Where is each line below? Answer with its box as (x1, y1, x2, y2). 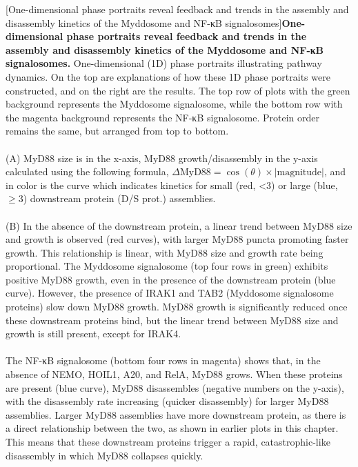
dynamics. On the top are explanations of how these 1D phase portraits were (6, 69, 330, 83)
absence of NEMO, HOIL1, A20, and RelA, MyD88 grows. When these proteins (6, 367, 343, 381)
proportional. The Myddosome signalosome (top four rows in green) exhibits (6, 259, 328, 273)
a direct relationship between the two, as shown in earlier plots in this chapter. (6, 421, 339, 435)
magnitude (277, 168, 322, 178)
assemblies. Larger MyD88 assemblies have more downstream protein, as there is (6, 407, 346, 421)
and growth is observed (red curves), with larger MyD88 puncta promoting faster (6, 232, 349, 246)
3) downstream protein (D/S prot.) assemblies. (18, 191, 216, 206)
